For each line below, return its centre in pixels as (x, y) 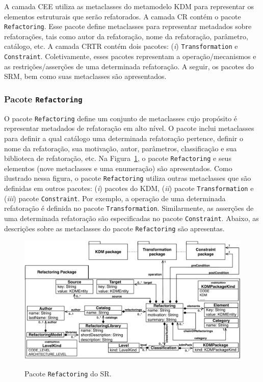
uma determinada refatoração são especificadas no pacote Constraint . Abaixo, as (131, 218)
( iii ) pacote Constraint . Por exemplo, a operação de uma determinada (115, 198)
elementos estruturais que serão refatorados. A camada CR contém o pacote (123, 16)
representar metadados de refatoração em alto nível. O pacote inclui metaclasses (129, 128)
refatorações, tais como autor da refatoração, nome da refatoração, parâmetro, (126, 36)
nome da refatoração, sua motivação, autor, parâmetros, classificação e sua (121, 148)
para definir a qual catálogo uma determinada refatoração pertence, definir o (124, 138)
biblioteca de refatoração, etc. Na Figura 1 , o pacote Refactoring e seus (118, 158)
